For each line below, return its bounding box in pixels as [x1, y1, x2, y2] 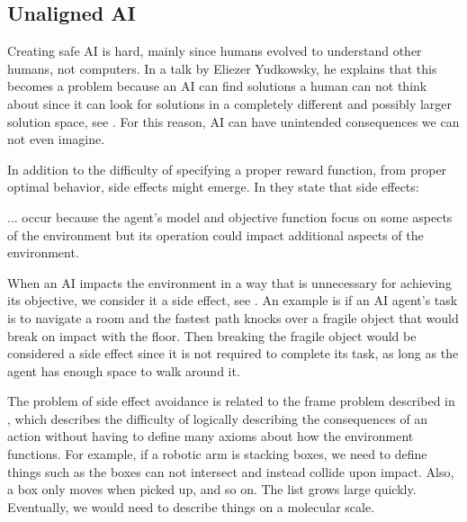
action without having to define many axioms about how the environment [7, 427, 414, 445]
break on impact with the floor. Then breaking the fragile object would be [7, 326, 417, 345]
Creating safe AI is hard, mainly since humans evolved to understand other [7, 41, 422, 60]
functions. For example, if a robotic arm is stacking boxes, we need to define [7, 445, 427, 463]
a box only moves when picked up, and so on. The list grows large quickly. [7, 480, 417, 499]
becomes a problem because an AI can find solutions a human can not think [7, 76, 427, 95]
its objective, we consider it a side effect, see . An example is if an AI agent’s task [7, 291, 458, 310]
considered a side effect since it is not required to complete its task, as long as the [7, 344, 459, 363]
